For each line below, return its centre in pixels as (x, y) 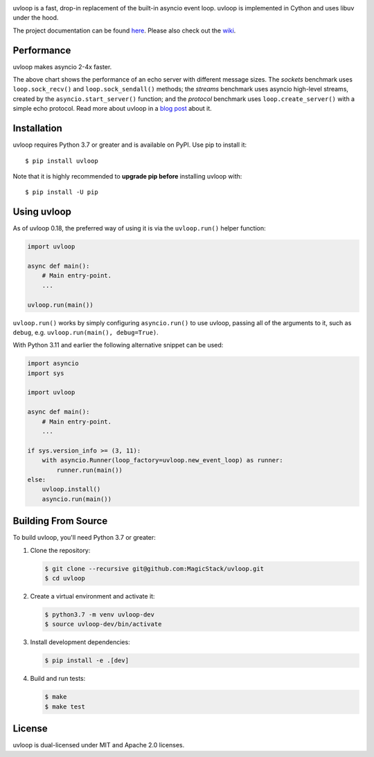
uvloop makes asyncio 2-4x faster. (62, 66)
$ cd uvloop (65, 578)
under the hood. (36, 18)
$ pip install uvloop (62, 161)
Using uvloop (42, 212)
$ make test (65, 706)
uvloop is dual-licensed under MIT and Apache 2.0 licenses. (99, 745)
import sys (46, 373)
